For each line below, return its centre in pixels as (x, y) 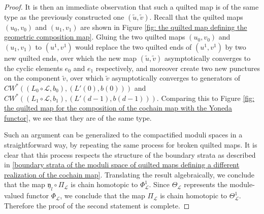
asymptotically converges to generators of (176, 78)
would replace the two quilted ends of (134, 46)
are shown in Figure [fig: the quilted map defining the (164, 27)
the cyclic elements (34, 68)
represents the (206, 184)
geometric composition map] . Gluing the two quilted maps (95, 37)
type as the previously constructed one (64, 16)
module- (242, 184)
